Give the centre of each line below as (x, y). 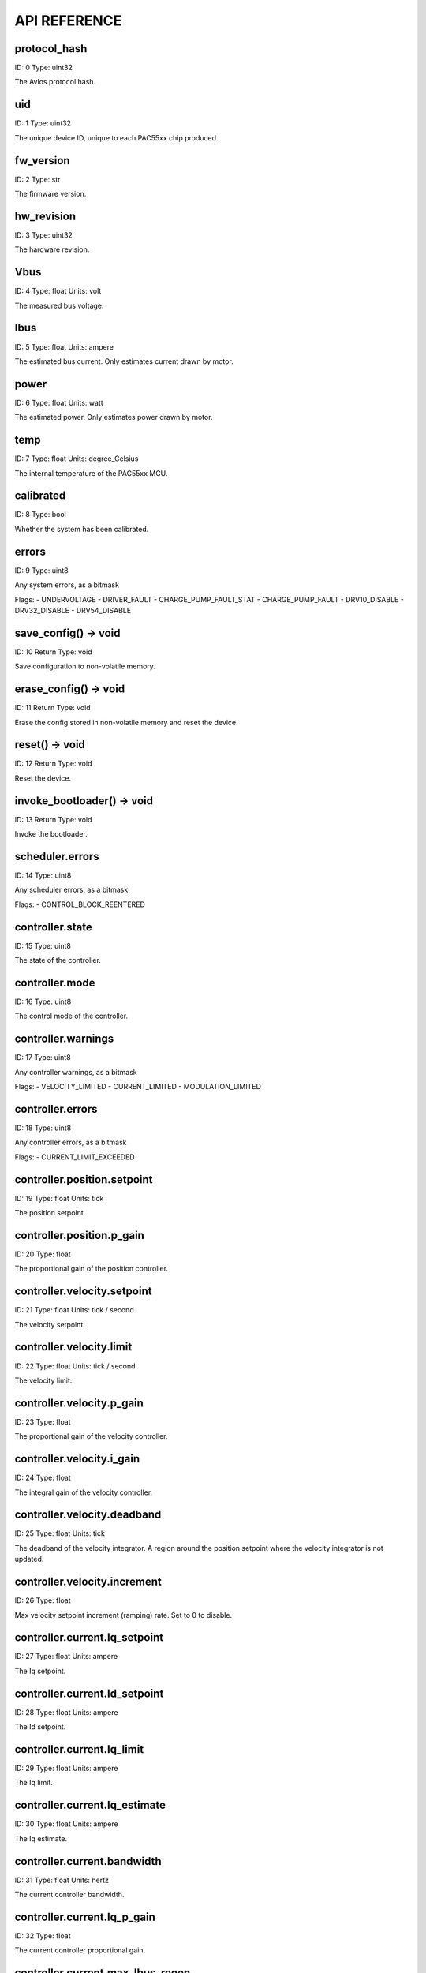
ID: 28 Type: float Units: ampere (66, 1712)
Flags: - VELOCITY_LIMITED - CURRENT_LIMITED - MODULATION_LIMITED (138, 1087)
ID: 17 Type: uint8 (43, 1058)
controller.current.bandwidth (88, 1861)
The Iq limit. (34, 1783)
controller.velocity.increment (88, 1582)
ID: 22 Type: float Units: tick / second (75, 1366)
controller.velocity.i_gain (77, 1459)
